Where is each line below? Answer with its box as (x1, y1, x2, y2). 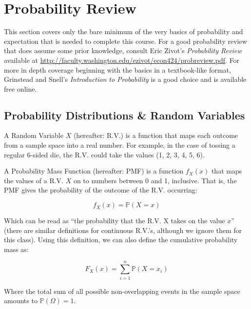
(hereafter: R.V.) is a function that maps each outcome (73, 130, 238, 140)
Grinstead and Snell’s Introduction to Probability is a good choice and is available (4, 74, 247, 84)
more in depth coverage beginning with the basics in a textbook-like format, (4, 64, 231, 75)
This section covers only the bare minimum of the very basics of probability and (4, 26, 243, 37)
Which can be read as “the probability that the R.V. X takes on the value (4, 215, 225, 226)
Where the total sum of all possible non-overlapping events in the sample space (4, 286, 240, 296)
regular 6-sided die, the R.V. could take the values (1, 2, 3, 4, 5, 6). (4, 149, 205, 159)
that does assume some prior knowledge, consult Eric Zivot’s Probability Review (4, 45, 242, 56)
